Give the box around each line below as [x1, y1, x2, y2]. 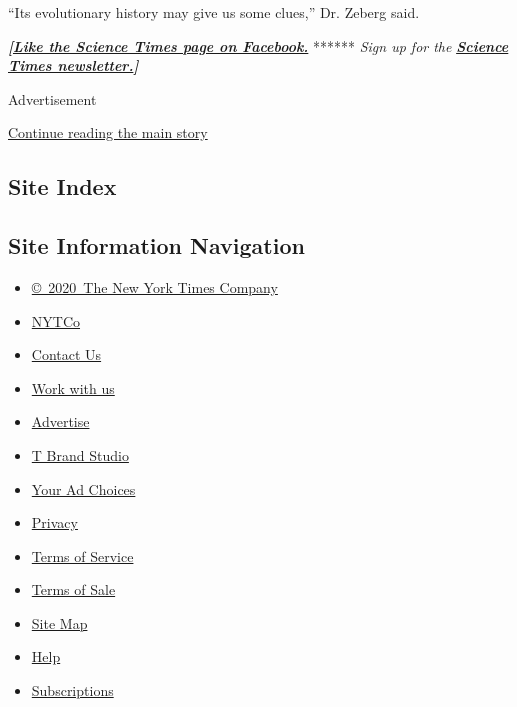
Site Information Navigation [8, 230, 305, 261]
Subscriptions [31, 680, 114, 701]
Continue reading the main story [8, 122, 208, 143]
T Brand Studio [31, 444, 129, 465]
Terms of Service [31, 545, 134, 566]
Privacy [31, 512, 78, 533]
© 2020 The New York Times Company [31, 276, 278, 297]
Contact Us [31, 344, 102, 365]
